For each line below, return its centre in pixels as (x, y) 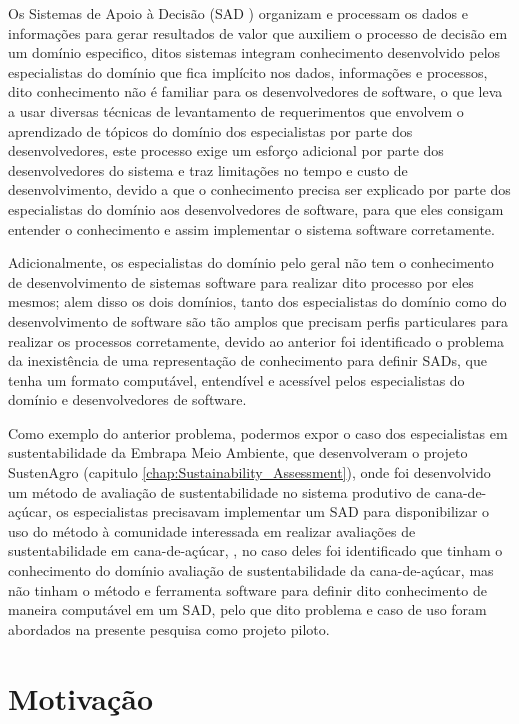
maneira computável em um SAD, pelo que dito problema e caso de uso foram (247, 609)
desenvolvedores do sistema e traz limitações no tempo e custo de (208, 169)
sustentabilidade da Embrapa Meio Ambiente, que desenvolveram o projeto (238, 452)
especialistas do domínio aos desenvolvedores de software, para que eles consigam (256, 208)
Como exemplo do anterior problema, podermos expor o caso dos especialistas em (258, 432)
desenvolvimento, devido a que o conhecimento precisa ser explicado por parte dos (259, 189)
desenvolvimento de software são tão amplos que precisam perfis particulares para (258, 320)
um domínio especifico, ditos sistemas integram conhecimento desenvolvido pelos (254, 52)
